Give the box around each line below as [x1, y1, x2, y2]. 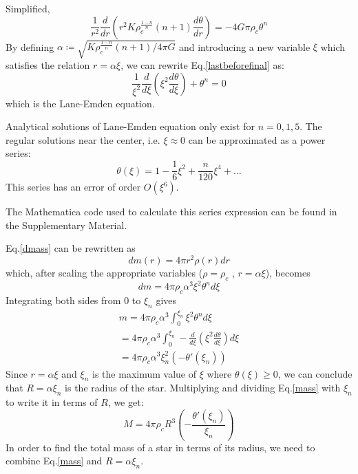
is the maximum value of [92, 366, 196, 380]
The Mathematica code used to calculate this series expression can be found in [6, 204, 337, 219]
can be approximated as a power [188, 132, 326, 147]
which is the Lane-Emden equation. [6, 96, 155, 110]
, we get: [107, 395, 144, 409]
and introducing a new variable [178, 39, 310, 54]
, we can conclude [277, 366, 352, 380]
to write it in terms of [6, 395, 98, 409]
